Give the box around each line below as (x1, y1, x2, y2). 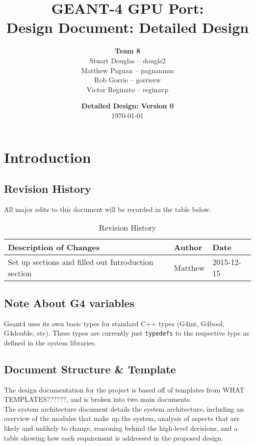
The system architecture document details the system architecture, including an (4, 403, 244, 414)
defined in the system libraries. (4, 337, 97, 347)
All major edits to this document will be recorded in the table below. (4, 204, 211, 214)
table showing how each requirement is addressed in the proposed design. (4, 432, 224, 443)
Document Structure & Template (4, 361, 176, 376)
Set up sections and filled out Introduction (8, 256, 153, 268)
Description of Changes (8, 241, 100, 253)
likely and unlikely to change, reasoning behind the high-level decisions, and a (4, 423, 238, 433)
